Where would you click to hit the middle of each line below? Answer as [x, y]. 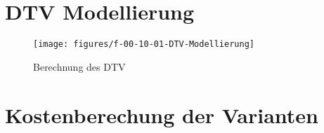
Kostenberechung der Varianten [162, 114]
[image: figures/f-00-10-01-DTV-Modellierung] [144, 44]
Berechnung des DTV [79, 66]
